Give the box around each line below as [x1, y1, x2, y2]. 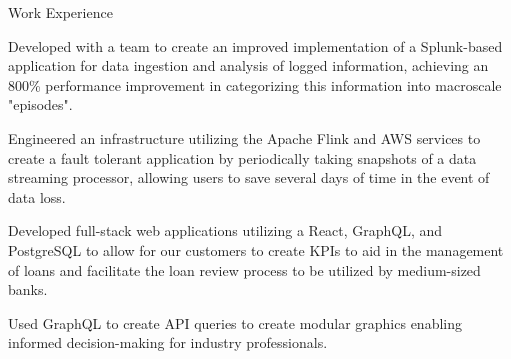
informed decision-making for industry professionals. [8, 332, 328, 353]
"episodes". [8, 94, 73, 115]
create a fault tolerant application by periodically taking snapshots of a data [8, 147, 477, 168]
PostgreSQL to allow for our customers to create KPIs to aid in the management [8, 239, 504, 260]
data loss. [8, 186, 66, 207]
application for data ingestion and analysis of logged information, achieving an [8, 55, 489, 76]
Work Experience [8, 2, 113, 22]
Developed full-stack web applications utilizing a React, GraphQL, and [8, 220, 443, 241]
